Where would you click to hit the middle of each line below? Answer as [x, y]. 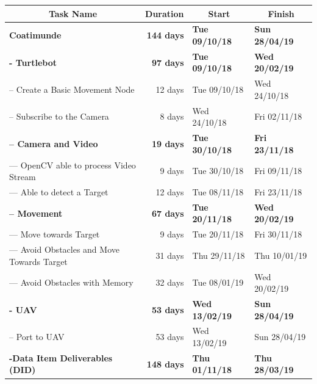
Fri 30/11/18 [278, 234]
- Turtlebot [33, 62]
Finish [281, 13]
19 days [168, 143]
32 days [170, 282]
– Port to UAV [37, 337]
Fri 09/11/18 [278, 171]
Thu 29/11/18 [219, 255]
